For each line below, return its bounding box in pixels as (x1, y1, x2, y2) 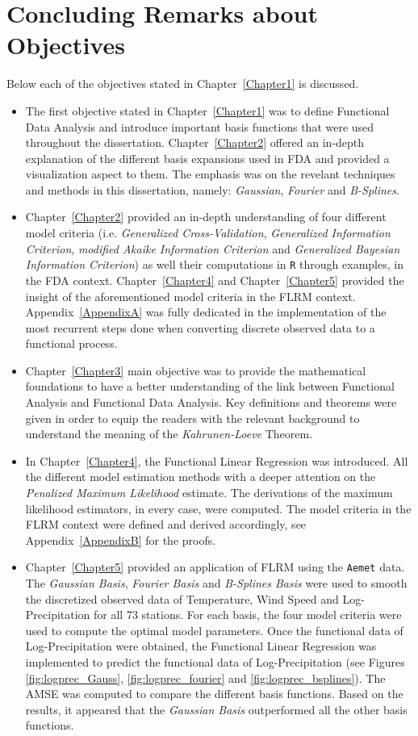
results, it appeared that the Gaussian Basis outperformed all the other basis (25, 700, 408, 717)
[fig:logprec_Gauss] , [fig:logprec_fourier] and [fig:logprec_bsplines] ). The (25, 669, 386, 686)
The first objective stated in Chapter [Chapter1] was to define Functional (25, 102, 390, 119)
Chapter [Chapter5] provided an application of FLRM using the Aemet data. (25, 558, 405, 575)
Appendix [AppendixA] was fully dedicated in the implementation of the (25, 303, 387, 320)
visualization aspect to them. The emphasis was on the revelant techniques (25, 165, 395, 182)
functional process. (25, 335, 118, 352)
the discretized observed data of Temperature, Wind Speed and (25, 590, 339, 607)
